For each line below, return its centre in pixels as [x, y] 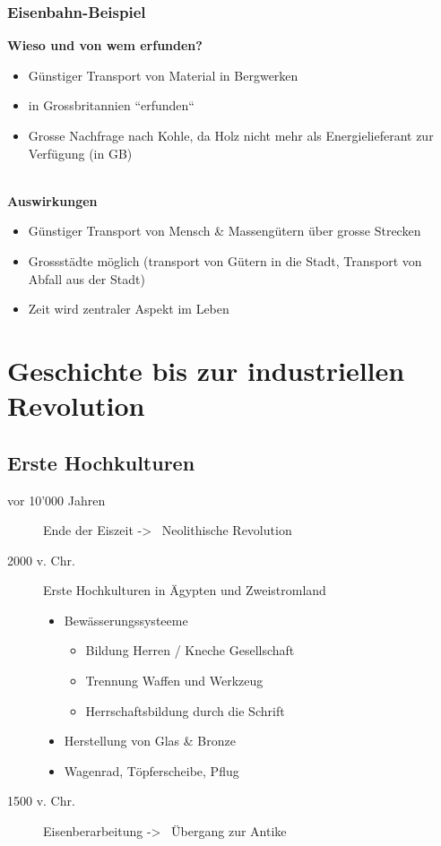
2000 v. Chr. [41, 560]
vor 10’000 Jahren [56, 500]
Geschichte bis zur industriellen [206, 370]
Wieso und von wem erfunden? [105, 45]
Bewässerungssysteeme [126, 620]
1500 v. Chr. [41, 801]
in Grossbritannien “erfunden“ [111, 105]
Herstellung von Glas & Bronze [150, 741]
